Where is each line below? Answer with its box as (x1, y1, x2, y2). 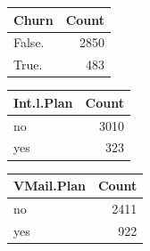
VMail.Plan (13, 176, 86, 195)
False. (13, 33, 45, 52)
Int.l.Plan (13, 93, 73, 111)
